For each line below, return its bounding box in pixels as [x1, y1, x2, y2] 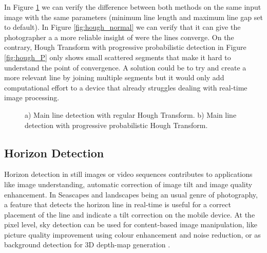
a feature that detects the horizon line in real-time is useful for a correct [4, 199, 231, 210]
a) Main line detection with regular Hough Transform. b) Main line [25, 109, 237, 120]
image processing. [4, 92, 60, 103]
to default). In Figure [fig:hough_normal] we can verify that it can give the [4, 22, 241, 32]
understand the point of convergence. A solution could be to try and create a [4, 62, 246, 73]
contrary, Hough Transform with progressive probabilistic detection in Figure [4, 42, 246, 52]
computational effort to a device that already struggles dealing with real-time [4, 82, 247, 93]
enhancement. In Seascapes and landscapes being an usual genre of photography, [4, 189, 258, 200]
